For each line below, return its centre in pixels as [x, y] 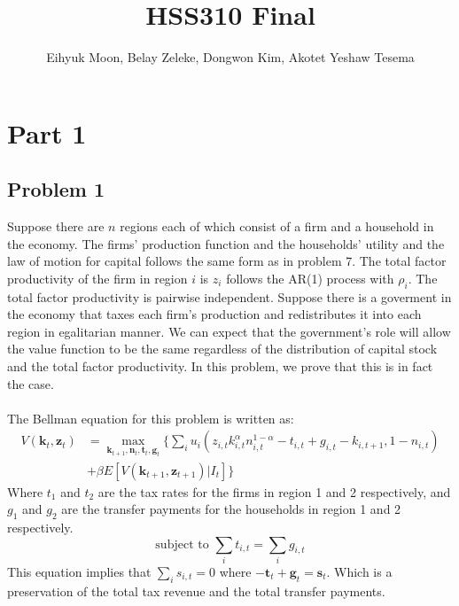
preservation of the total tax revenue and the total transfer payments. [196, 590]
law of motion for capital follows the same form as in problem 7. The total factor [227, 261]
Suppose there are [56, 226]
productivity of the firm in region [97, 278]
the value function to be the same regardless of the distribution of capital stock [222, 349]
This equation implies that [79, 571]
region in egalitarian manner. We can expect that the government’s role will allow [229, 331]
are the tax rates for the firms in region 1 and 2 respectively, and [274, 491]
